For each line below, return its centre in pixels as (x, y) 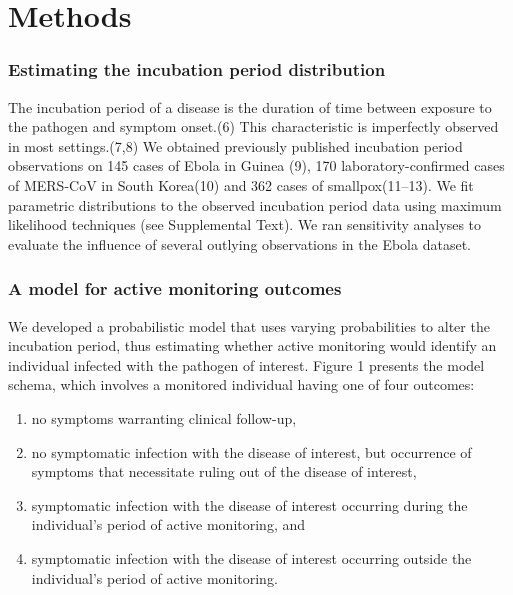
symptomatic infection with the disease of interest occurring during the (249, 504)
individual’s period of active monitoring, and (168, 524)
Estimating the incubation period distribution (197, 69)
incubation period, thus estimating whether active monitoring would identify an (252, 345)
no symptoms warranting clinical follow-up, (164, 417)
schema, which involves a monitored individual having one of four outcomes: (241, 384)
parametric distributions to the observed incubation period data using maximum (255, 204)
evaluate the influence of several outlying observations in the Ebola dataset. (239, 243)
